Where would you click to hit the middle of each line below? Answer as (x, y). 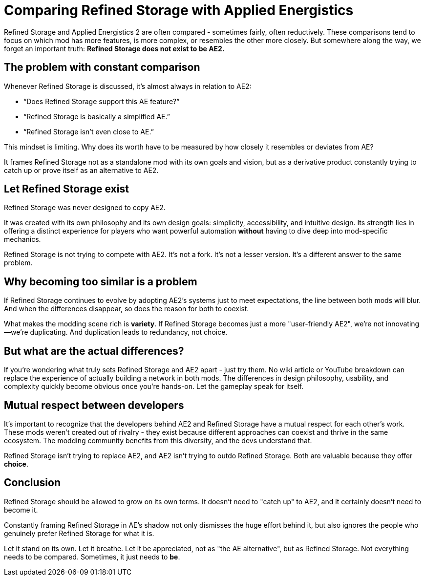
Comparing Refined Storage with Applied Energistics (179, 10)
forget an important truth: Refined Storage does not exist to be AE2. (114, 48)
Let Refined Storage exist (66, 189)
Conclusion (32, 483)
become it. (21, 510)
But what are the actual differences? (94, 351)
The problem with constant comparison (102, 67)
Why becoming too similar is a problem (101, 281)
